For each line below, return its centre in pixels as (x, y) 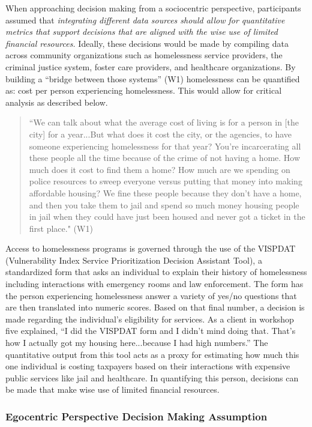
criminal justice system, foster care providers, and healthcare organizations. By (151, 66)
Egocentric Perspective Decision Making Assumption (136, 416)
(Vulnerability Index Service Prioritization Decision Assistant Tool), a (134, 260)
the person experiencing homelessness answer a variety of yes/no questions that (151, 295)
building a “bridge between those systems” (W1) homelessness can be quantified (153, 78)
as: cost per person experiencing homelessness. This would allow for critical (144, 90)
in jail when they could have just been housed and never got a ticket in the (167, 217)
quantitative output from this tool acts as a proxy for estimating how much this (152, 354)
